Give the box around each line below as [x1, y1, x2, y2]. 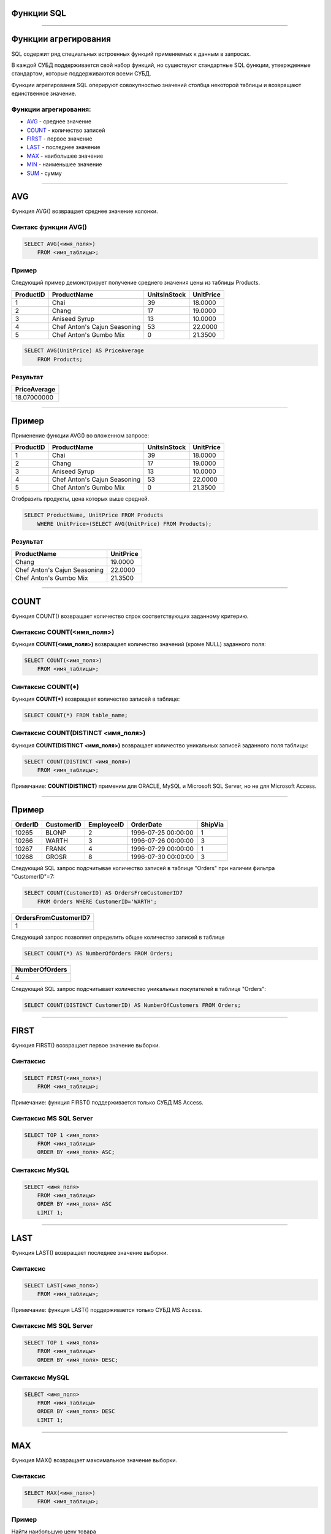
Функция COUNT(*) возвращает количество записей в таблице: [11, 695, 180, 703]
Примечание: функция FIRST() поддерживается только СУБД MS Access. [11, 1099, 204, 1106]
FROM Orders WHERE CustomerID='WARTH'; [37, 898, 158, 905]
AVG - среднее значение [26, 118, 92, 125]
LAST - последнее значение [26, 144, 101, 151]
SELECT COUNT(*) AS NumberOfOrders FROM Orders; [24, 950, 173, 957]
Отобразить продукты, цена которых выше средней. [11, 495, 150, 503]
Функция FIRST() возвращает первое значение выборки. [11, 1042, 161, 1049]
